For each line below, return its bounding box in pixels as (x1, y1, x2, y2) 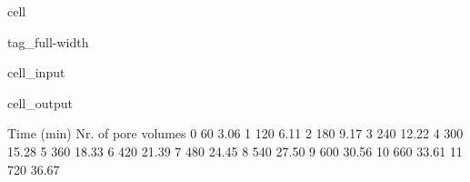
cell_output (7, 93, 73, 112)
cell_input (7, 63, 65, 82)
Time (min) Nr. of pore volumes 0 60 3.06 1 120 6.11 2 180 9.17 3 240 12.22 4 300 (7, 124, 464, 143)
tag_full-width (7, 32, 89, 51)
